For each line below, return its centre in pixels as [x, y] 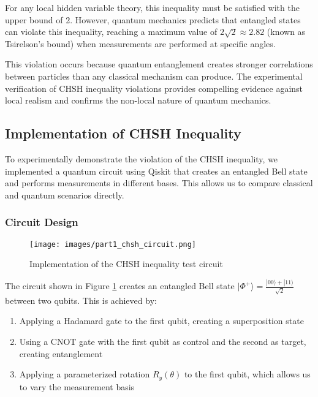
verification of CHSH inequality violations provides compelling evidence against [154, 88]
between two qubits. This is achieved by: [81, 300]
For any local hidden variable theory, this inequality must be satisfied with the [152, 7]
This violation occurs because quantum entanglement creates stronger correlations [159, 64]
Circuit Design [42, 222]
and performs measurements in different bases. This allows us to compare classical [159, 183]
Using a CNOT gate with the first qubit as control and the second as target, [163, 341]
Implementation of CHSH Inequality [123, 133]
